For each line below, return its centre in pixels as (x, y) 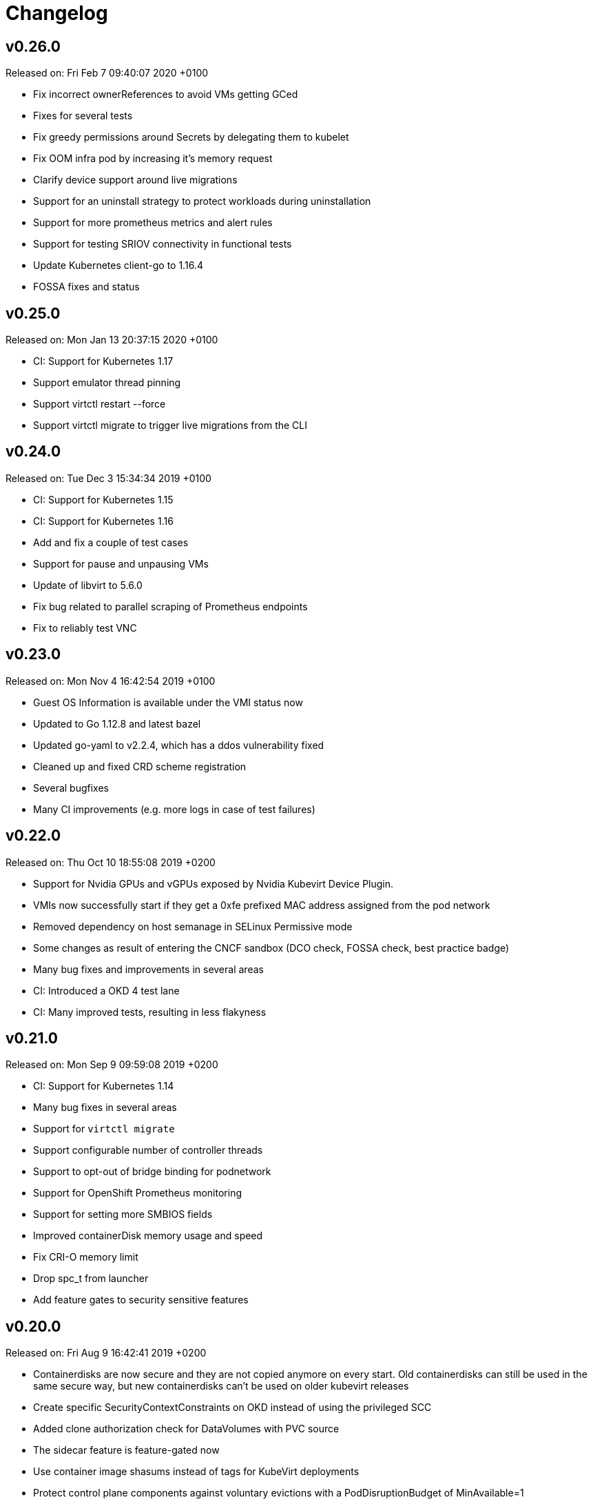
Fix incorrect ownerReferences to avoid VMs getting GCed (166, 94)
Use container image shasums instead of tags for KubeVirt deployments (196, 1472)
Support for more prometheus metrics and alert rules (153, 223)
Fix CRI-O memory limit (86, 1257)
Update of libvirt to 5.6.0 (88, 585)
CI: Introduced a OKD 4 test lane (106, 990)
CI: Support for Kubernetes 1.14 (104, 1086)
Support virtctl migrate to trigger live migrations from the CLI (170, 425)
